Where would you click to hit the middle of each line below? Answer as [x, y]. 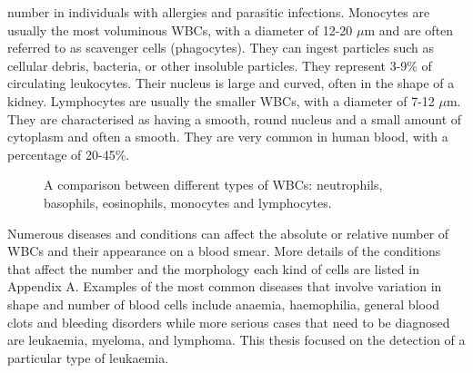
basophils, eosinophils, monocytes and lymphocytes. [188, 202]
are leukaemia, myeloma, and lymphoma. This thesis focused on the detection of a [236, 340]
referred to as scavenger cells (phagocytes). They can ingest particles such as [221, 48]
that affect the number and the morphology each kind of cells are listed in [213, 268]
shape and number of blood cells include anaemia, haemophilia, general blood [224, 304]
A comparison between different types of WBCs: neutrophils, [213, 185]
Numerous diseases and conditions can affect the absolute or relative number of [228, 233]
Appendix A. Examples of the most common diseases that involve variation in [225, 286]
